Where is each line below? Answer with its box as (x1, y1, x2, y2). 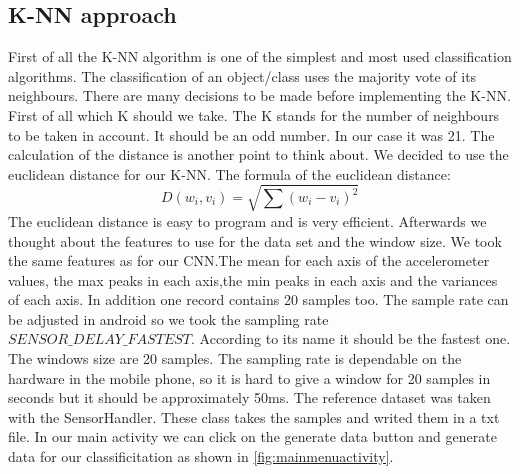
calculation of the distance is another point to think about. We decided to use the (8, 144, 509, 165)
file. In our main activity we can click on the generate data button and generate (8, 426, 497, 447)
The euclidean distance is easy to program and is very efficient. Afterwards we (8, 210, 487, 231)
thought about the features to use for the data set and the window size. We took (8, 230, 502, 251)
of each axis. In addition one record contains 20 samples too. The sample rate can (8, 289, 509, 310)
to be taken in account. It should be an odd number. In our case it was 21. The (8, 124, 495, 145)
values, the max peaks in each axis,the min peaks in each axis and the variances (8, 269, 498, 290)
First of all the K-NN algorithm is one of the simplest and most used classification (8, 46, 512, 67)
